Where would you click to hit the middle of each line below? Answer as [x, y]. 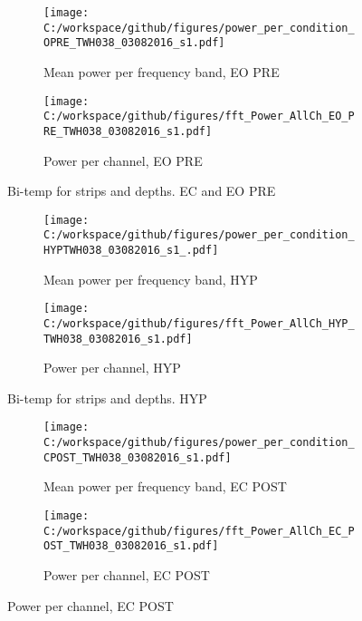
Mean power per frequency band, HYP [151, 279]
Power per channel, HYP [112, 368]
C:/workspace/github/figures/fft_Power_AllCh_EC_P [199, 531]
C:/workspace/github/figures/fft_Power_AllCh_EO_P [199, 116]
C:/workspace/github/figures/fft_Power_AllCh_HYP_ [199, 323]
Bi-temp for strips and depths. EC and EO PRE [142, 191]
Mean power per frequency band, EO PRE [162, 71]
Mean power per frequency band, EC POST [165, 486]
